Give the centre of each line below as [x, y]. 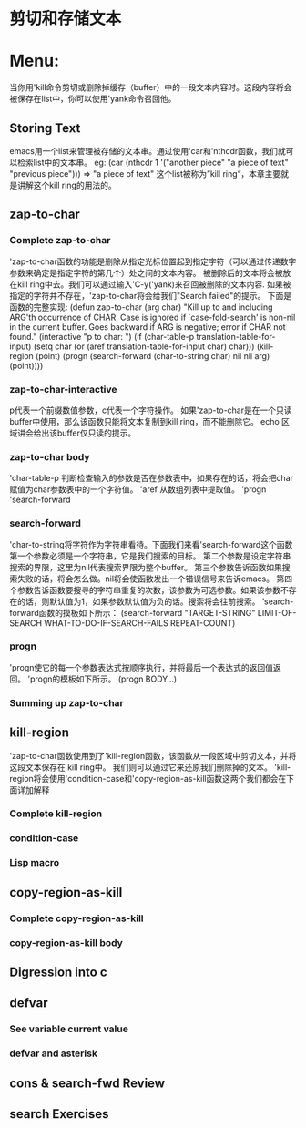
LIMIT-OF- [277, 612]
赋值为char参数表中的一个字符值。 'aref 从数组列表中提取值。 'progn [138, 489]
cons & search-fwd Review [87, 1083]
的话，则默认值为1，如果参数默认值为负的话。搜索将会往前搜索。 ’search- [155, 601]
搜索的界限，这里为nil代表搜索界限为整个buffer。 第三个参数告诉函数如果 [146, 567]
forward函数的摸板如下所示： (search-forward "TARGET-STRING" [133, 612]
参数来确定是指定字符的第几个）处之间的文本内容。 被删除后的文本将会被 [146, 272]
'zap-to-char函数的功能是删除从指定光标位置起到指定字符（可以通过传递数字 [153, 261]
